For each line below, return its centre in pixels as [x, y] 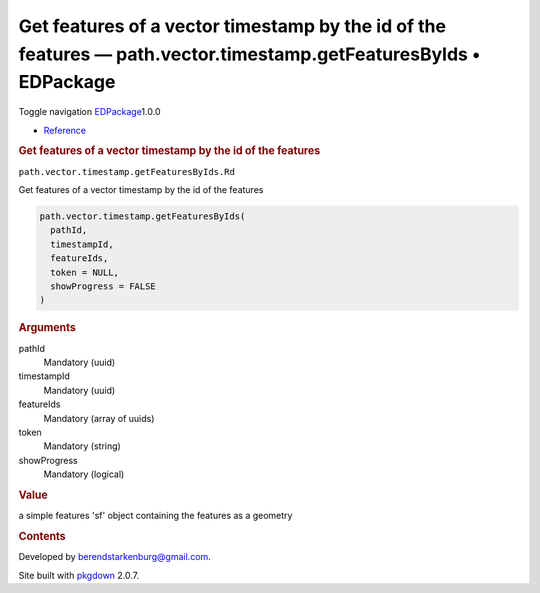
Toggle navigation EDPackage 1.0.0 [89, 112]
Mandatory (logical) [84, 474]
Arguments [47, 328]
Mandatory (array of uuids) [99, 418]
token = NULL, [85, 272]
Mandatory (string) [82, 446]
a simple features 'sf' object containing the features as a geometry [155, 516]
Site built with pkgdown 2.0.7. [79, 575]
